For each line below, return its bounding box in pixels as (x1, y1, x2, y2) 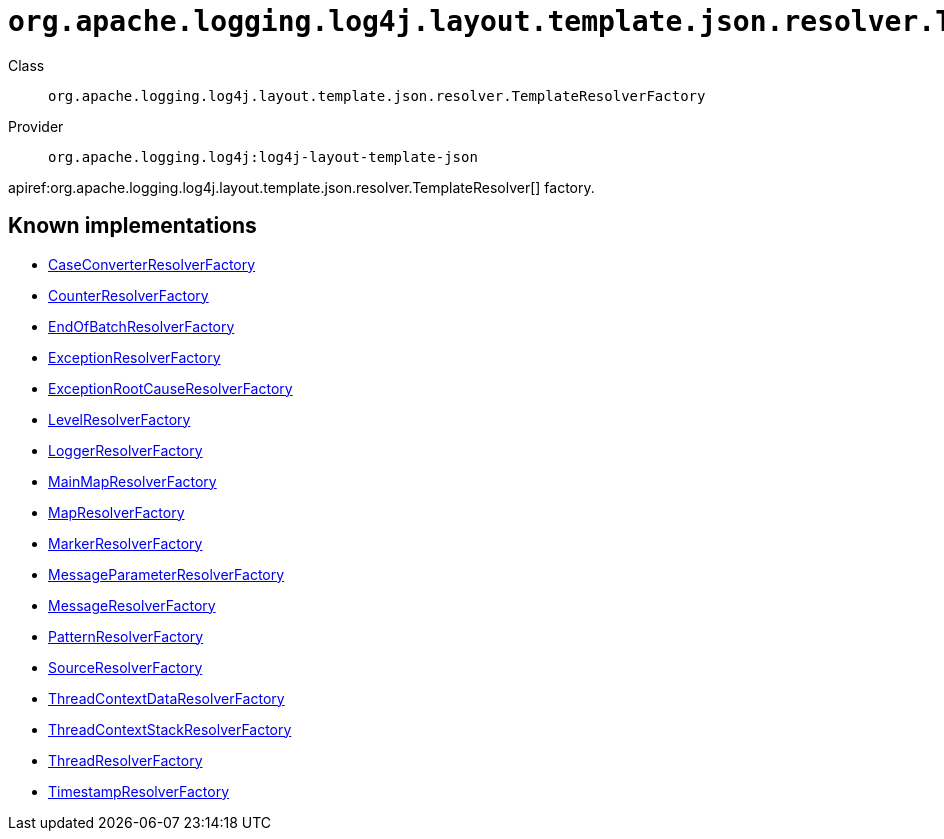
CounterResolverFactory (48, 286, 209, 304)
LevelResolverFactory (48, 410, 191, 428)
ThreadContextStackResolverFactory (48, 720, 292, 738)
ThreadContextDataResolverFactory (48, 689, 285, 707)
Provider (8, 117, 64, 135)
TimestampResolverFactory (48, 782, 230, 800)
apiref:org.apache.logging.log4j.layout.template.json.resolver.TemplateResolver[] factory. (8, 178, 595, 196)
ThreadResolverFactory (48, 751, 203, 769)
